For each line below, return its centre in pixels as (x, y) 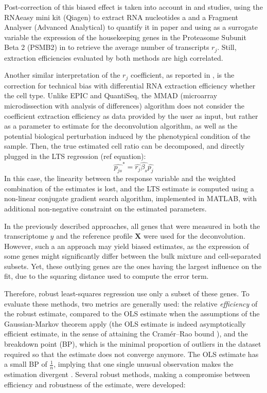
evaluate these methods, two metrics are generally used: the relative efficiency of (131, 303)
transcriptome (26, 236)
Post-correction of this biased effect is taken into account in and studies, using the (133, 7)
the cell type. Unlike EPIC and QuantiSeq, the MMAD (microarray (111, 95)
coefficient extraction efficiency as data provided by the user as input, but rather (131, 115)
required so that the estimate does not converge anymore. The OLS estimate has (131, 354)
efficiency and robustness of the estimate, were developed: (95, 384)
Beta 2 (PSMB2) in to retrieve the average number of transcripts (107, 47)
